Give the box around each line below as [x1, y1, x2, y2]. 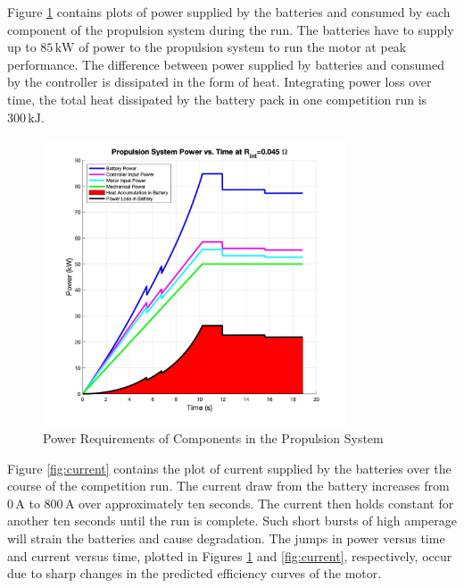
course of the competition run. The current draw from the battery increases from [7, 476, 450, 495]
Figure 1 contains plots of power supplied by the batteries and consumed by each [7, 3, 451, 21]
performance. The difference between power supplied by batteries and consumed [7, 55, 445, 73]
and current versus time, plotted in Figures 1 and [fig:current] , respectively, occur [7, 546, 452, 565]
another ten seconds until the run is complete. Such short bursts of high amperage [7, 511, 457, 530]
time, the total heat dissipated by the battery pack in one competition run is [7, 89, 427, 108]
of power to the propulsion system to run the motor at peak [79, 38, 407, 56]
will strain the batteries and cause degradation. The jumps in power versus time [7, 529, 445, 548]
